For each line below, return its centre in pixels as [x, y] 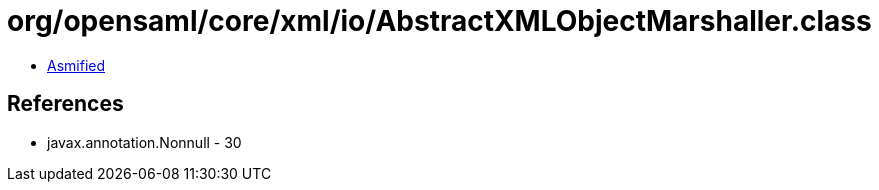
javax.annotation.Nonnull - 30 [144, 142]
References [65, 104]
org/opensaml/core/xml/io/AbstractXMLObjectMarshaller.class [439, 21]
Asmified [76, 65]
